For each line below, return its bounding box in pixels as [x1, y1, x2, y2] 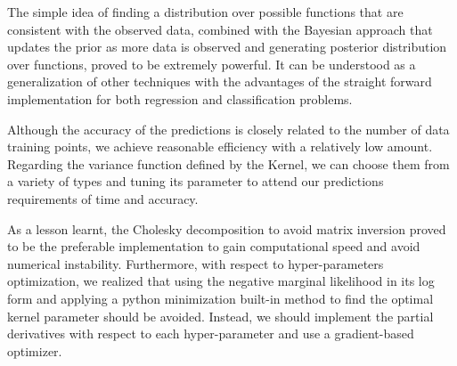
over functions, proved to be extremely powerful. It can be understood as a [7, 54, 416, 73]
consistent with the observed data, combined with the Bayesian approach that [7, 20, 433, 38]
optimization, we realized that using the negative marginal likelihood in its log [7, 272, 435, 290]
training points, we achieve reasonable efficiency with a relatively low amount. [7, 137, 433, 156]
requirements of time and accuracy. [7, 189, 199, 207]
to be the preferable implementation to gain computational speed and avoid [7, 237, 420, 256]
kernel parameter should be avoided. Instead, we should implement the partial [7, 306, 434, 325]
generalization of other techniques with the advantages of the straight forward [7, 72, 432, 91]
